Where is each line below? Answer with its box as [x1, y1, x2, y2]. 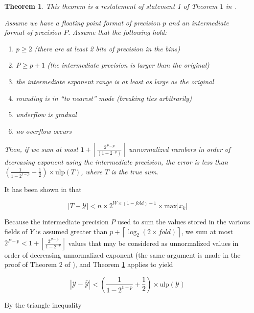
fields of [4, 226, 28, 236]
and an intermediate [168, 17, 229, 27]
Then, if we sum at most [4, 144, 78, 154]
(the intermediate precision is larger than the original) [47, 60, 209, 70]
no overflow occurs [16, 125, 72, 136]
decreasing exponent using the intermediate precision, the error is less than [4, 157, 228, 167]
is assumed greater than [36, 226, 108, 236]
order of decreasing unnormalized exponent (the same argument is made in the [4, 249, 241, 260]
